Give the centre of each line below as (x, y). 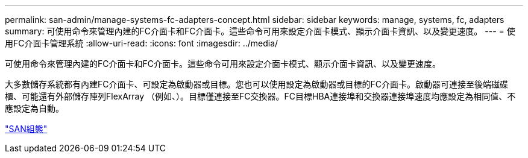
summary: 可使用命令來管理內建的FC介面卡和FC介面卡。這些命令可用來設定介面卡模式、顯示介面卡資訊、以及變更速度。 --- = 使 (260, 31)
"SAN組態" (26, 129)
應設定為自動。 (34, 108)
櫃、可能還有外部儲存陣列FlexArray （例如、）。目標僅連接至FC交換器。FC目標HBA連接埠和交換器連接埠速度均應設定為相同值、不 (260, 96)
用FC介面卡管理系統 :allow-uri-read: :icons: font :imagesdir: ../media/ (142, 43)
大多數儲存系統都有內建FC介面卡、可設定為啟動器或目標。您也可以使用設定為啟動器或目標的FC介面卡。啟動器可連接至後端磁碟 (256, 84)
